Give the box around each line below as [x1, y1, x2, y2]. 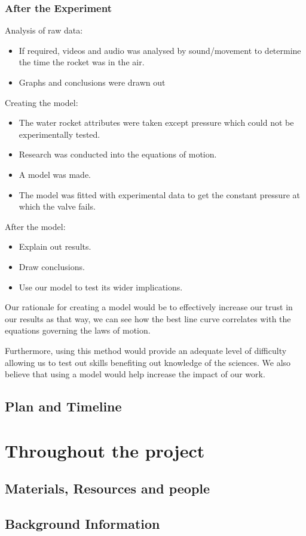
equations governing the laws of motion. [5, 324, 151, 337]
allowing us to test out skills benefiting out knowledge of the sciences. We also [5, 356, 291, 368]
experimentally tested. [19, 128, 100, 140]
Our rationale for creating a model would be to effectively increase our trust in [5, 301, 293, 313]
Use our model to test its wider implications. [19, 280, 183, 293]
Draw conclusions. [19, 260, 85, 272]
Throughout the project [5, 438, 205, 462]
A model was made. [19, 168, 91, 180]
